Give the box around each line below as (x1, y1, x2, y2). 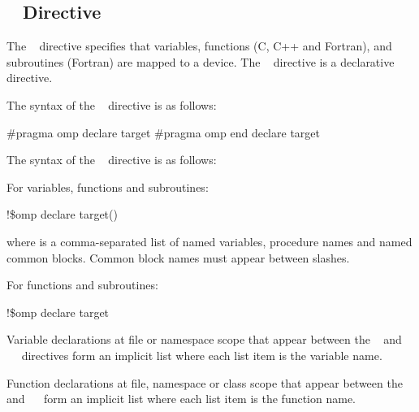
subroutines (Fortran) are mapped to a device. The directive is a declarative (6, 53, 395, 70)
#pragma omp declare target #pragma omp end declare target (6, 124, 320, 141)
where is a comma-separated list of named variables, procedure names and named (6, 232, 413, 249)
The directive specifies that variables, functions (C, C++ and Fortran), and (6, 37, 392, 54)
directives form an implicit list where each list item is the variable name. (21, 346, 382, 363)
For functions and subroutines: (6, 276, 158, 293)
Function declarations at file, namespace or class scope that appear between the (6, 374, 403, 391)
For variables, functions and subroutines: (6, 178, 209, 195)
